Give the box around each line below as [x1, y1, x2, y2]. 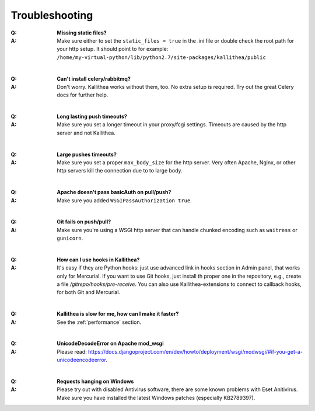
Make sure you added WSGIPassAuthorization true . [57, 196, 192, 204]
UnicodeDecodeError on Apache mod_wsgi [57, 340, 164, 347]
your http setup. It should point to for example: [57, 46, 169, 53]
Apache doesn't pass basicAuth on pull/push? [57, 189, 171, 196]
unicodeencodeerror [57, 357, 106, 364]
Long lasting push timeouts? [57, 113, 128, 120]
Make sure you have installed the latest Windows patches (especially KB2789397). [57, 394, 256, 401]
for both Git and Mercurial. [57, 289, 121, 296]
